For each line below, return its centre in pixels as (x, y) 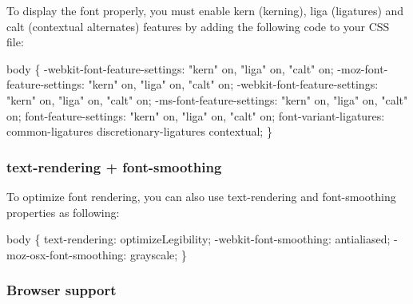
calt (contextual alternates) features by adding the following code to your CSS (198, 26)
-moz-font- (363, 68)
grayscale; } (158, 254)
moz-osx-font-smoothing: (67, 254)
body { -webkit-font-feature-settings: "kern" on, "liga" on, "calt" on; (170, 68)
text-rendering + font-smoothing (114, 166)
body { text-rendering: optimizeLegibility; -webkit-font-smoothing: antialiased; (199, 239)
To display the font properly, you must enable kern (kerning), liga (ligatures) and (205, 10)
